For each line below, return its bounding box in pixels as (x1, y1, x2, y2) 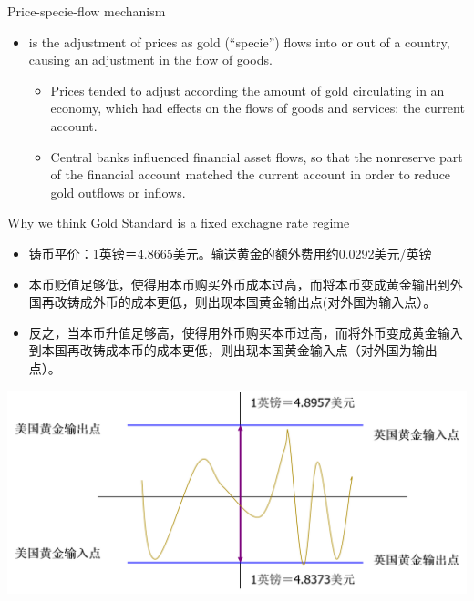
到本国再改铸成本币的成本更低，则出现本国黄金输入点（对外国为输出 (28, 341, 438, 360)
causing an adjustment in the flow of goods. (28, 50, 273, 69)
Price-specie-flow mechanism (7, 2, 166, 20)
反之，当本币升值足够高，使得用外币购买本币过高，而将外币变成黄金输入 (28, 322, 463, 341)
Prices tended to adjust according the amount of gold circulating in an (50, 80, 445, 99)
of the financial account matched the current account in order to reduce (50, 165, 451, 184)
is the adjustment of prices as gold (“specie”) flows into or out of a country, (28, 32, 450, 51)
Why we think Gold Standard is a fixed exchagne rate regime (7, 213, 350, 232)
